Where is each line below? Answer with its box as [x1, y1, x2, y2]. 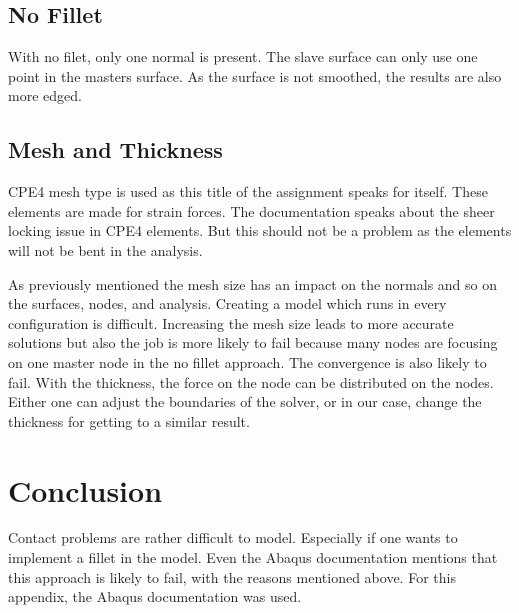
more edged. [8, 85, 82, 106]
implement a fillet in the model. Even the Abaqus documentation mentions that [8, 547, 498, 568]
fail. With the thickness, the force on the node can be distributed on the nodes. [8, 371, 494, 392]
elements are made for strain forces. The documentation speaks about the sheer [8, 200, 495, 221]
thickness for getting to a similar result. [8, 410, 250, 431]
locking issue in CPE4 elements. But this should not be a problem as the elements [8, 220, 512, 241]
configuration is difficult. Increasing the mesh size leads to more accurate [8, 312, 454, 333]
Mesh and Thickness [8, 134, 223, 165]
